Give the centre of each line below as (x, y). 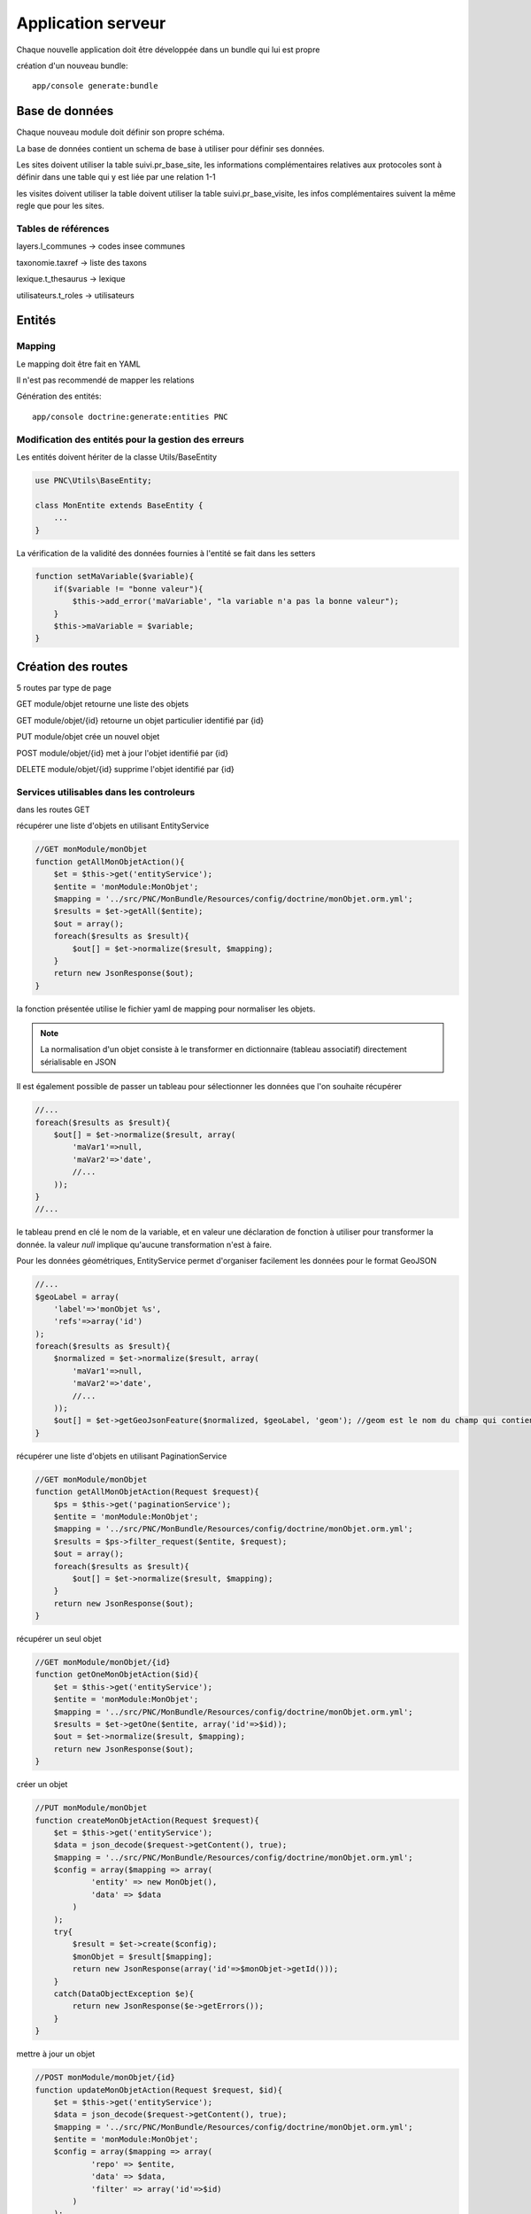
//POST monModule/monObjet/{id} (105, 2078)
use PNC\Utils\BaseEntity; (93, 480)
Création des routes (72, 666)
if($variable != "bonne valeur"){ (128, 588)
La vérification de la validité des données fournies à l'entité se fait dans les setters (166, 553)
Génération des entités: (59, 396)
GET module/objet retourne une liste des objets (103, 704)
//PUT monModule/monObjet (91, 1808)
